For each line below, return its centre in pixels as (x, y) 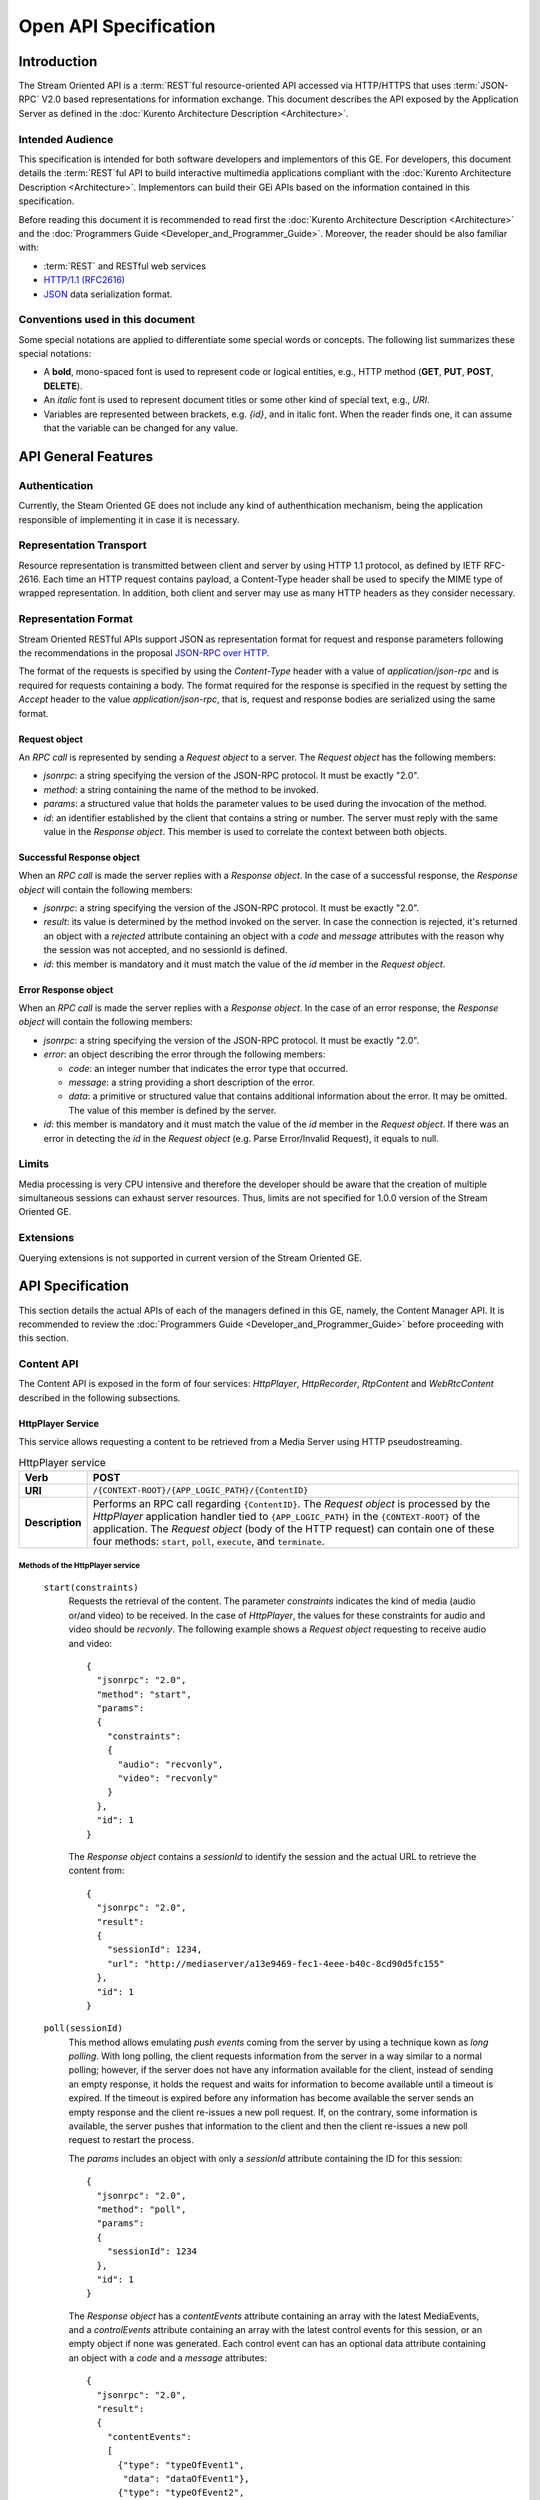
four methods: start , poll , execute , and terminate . (208, 1541)
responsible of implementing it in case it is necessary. (129, 519)
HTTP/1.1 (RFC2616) (84, 280)
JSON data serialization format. (108, 294)
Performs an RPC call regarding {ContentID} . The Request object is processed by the (291, 1503)
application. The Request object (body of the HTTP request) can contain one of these (293, 1528)
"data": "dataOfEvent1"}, (186, 2478)
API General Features (86, 456)
